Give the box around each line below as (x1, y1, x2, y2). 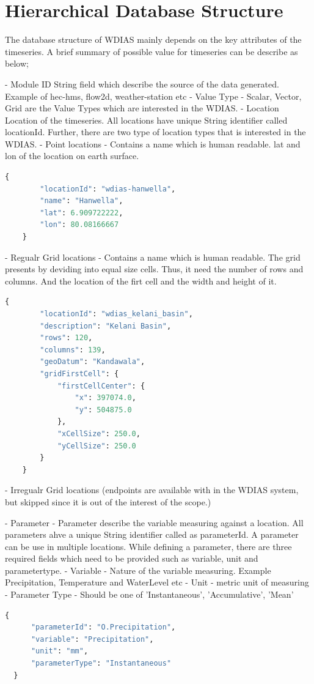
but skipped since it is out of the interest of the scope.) (5, 495, 211, 508)
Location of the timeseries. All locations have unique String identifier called (5, 113, 288, 126)
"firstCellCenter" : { (57, 381, 145, 390)
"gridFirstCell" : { (40, 369, 119, 378)
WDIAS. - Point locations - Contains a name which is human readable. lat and (5, 137, 301, 150)
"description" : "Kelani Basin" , (40, 321, 172, 330)
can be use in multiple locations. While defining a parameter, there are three (5, 540, 292, 552)
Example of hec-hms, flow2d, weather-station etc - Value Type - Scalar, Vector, (5, 89, 302, 102)
